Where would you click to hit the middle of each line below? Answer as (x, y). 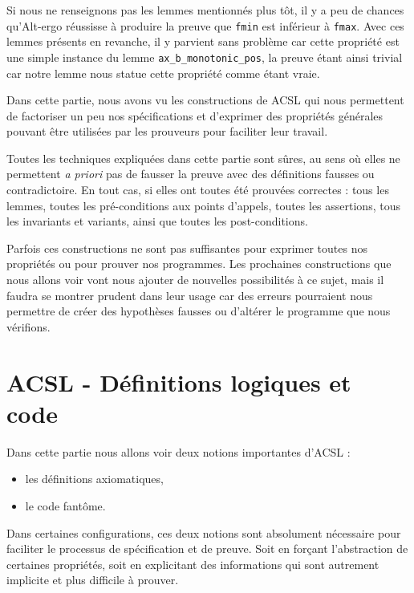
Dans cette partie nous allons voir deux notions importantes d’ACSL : (179, 451)
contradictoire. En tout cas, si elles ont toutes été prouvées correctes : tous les (198, 190)
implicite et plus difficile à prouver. (93, 580)
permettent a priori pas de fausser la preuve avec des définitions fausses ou (191, 174)
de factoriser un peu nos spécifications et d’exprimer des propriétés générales (195, 115)
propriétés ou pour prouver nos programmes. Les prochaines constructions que (199, 264)
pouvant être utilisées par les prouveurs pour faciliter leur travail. (167, 131)
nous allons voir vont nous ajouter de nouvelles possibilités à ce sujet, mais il (195, 280)
